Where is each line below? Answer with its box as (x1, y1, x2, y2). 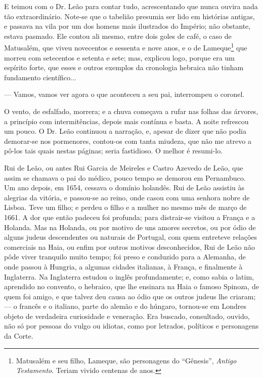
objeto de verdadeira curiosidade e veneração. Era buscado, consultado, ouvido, (4, 310, 250, 321)
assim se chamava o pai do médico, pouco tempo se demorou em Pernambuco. (4, 172, 246, 183)
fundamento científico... (4, 72, 76, 82)
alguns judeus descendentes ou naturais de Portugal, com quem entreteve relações (4, 232, 257, 242)
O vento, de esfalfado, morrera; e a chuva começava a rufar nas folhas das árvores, (4, 106, 258, 116)
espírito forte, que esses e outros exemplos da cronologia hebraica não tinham (4, 62, 244, 73)
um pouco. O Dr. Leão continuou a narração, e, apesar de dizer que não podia (4, 126, 247, 136)
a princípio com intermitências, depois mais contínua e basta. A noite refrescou (4, 116, 249, 126)
